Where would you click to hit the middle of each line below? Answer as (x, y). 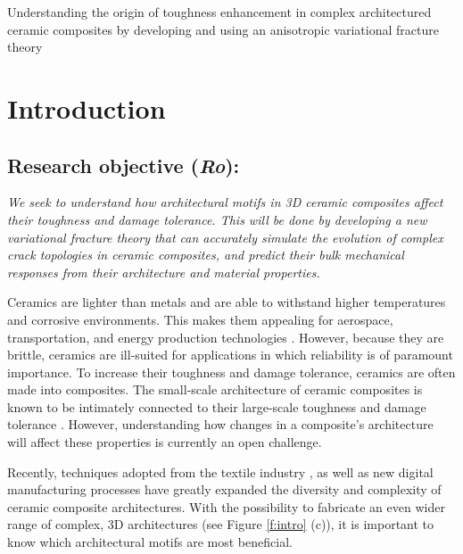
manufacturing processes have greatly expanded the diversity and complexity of (224, 489)
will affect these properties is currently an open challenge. (165, 442)
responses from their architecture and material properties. (164, 272)
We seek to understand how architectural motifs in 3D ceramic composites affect (225, 202)
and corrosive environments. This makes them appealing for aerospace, (200, 319)
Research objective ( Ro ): (124, 165)
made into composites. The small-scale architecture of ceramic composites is (215, 389)
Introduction (87, 107)
